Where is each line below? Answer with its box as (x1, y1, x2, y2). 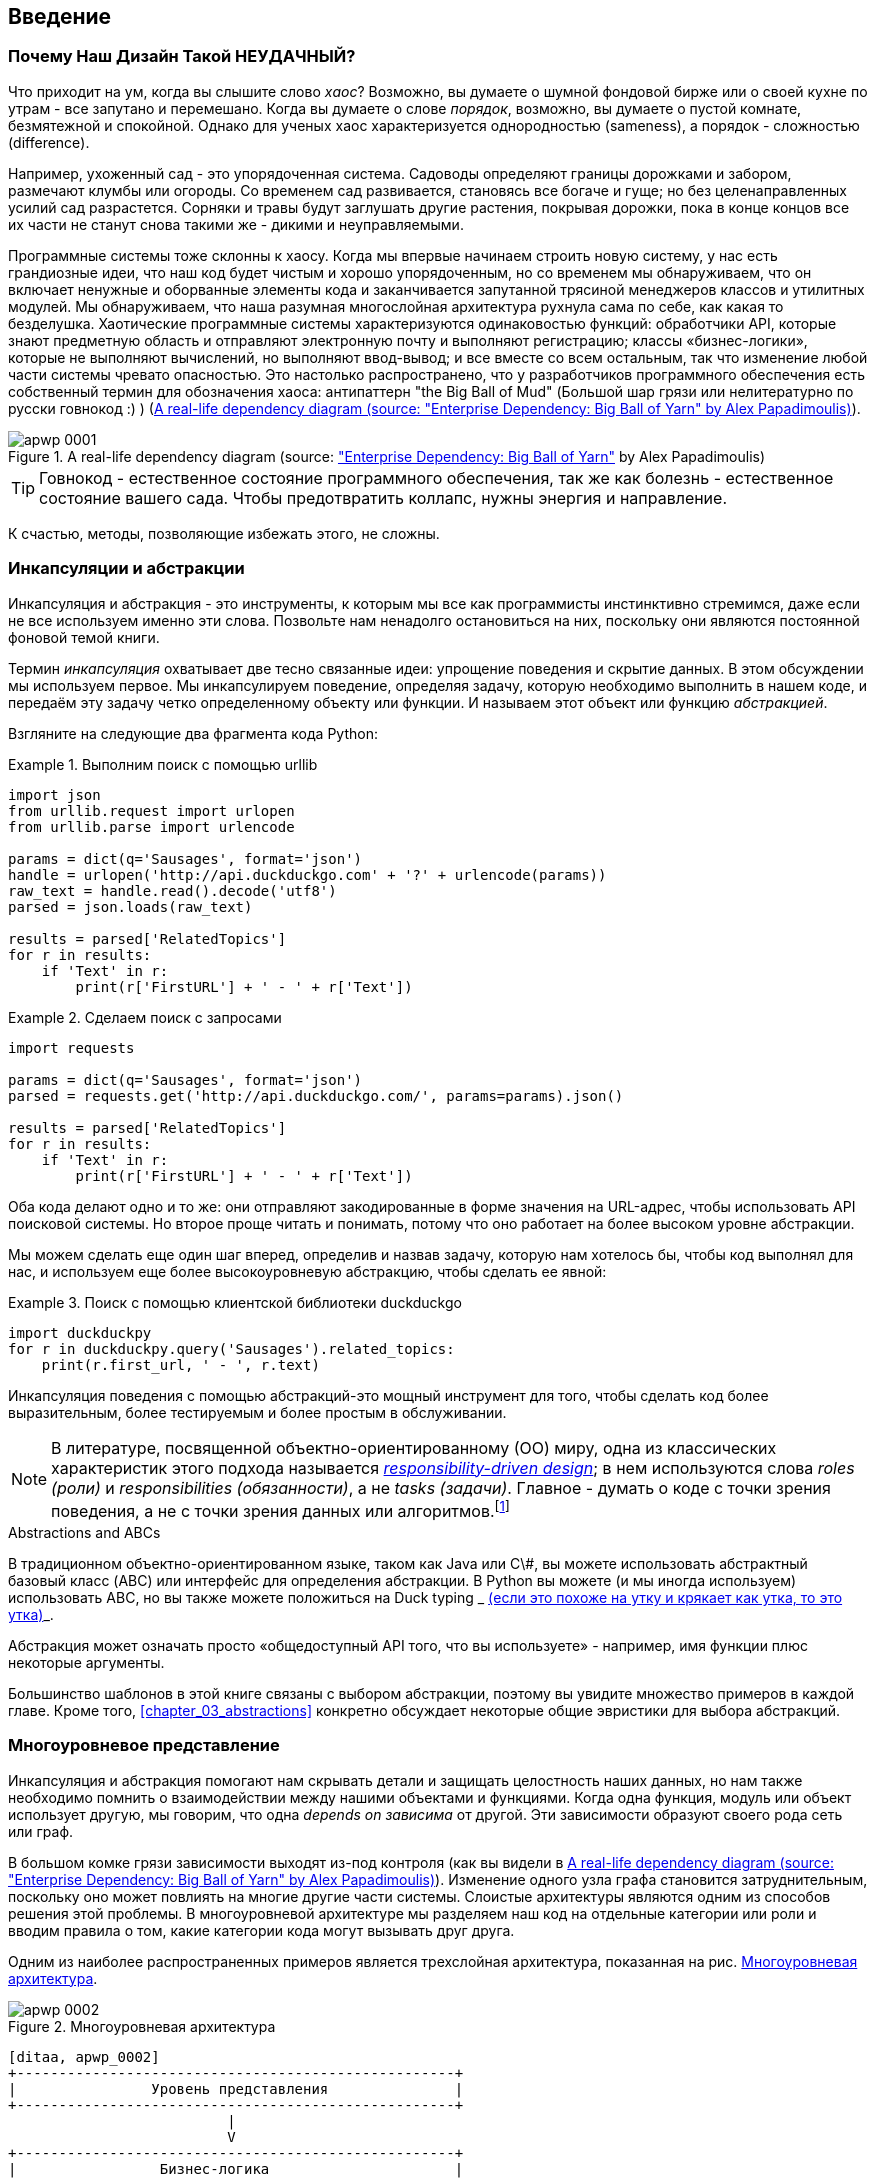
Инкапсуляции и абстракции (8, 558, 245, 579)
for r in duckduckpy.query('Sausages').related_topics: (8, 1340, 455, 1357)
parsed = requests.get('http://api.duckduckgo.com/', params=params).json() (8, 1087, 624, 1104)
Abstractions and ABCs (8, 1523, 161, 1541)
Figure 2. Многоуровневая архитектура (8, 2017, 276, 2035)
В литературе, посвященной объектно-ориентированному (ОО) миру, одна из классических (51, 1437, 777, 1458)
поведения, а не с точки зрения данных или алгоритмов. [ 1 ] (51, 1497, 510, 1521)
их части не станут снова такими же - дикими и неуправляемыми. (8, 215, 464, 233)
